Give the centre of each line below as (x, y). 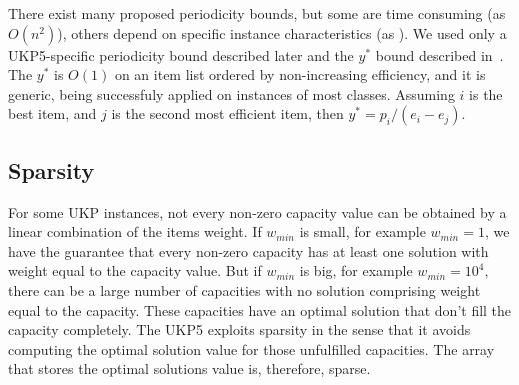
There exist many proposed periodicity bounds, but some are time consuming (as (257, 13)
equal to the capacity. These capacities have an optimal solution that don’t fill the (260, 309)
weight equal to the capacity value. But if (135, 270)
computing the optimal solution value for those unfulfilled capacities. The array (251, 348)
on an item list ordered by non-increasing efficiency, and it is (300, 74)
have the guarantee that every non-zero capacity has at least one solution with (248, 250)
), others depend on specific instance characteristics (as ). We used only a (282, 32)
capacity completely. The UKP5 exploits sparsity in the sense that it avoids (239, 329)
